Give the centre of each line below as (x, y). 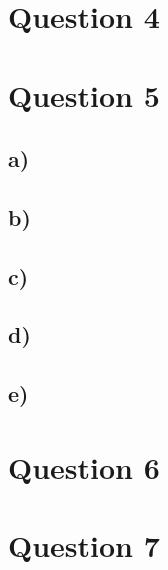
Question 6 (84, 466)
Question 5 (84, 94)
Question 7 (84, 545)
